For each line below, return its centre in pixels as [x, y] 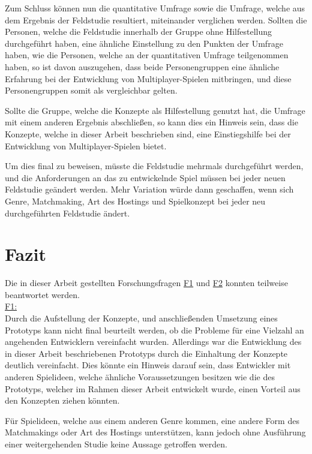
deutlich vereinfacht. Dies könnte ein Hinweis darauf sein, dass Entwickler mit [148, 365]
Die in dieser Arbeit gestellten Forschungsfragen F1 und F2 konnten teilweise [146, 283]
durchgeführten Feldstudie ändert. [67, 213]
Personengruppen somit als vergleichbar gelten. [91, 90]
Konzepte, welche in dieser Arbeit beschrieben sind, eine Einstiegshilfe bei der [148, 133]
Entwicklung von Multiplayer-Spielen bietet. [86, 145]
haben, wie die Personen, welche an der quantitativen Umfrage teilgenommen [147, 55]
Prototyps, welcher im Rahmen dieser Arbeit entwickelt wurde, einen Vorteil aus [153, 388]
